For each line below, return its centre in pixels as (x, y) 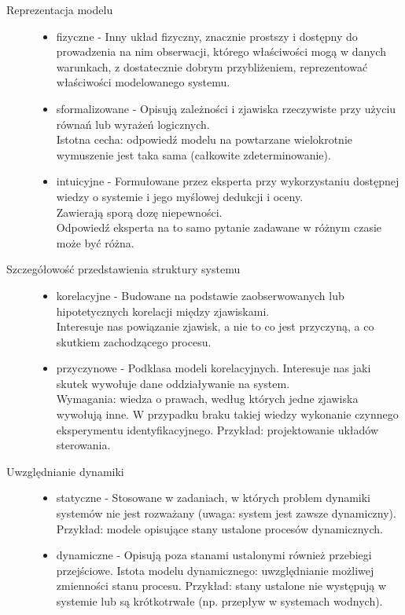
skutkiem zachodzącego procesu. (134, 341)
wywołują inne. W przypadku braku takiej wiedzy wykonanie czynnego (227, 414)
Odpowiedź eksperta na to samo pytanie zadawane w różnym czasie (219, 227)
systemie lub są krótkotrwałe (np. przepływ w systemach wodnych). (219, 601)
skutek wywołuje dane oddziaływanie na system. (173, 383)
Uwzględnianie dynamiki (65, 471)
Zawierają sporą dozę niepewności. (139, 212)
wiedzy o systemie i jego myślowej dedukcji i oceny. (180, 196)
